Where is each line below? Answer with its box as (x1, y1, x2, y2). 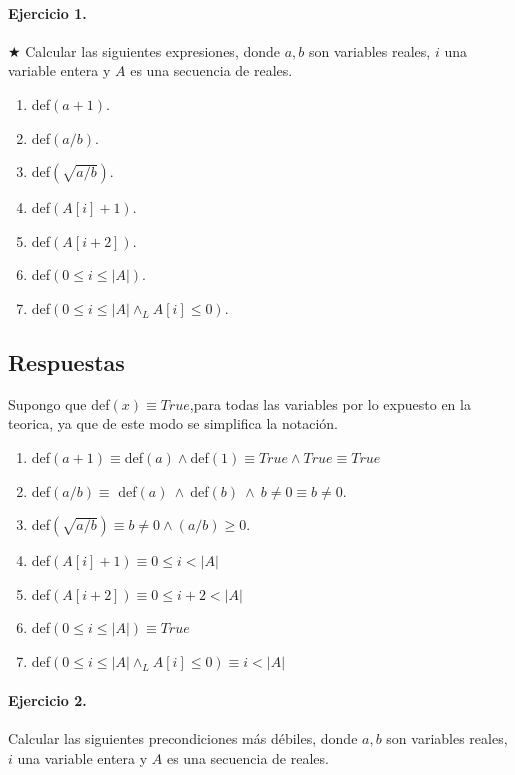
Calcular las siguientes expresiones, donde (25, 40, 281, 61)
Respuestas (8, 346, 125, 377)
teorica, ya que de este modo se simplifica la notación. (8, 413, 339, 434)
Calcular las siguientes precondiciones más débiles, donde (8, 728, 358, 749)
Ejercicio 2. (8, 690, 87, 711)
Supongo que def (8, 393, 110, 414)
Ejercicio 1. (8, 2, 87, 23)
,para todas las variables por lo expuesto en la (189, 393, 471, 414)
